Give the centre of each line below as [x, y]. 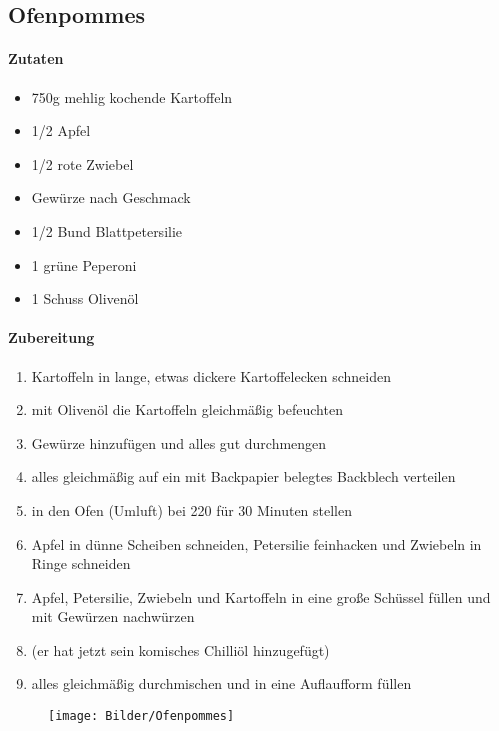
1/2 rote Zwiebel [82, 163]
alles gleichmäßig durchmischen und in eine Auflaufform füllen [221, 683]
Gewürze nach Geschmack [111, 197]
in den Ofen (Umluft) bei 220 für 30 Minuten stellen [192, 509]
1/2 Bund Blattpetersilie [107, 230]
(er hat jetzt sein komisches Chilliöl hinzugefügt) [180, 649]
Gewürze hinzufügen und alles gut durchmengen [179, 442]
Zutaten [36, 58]
